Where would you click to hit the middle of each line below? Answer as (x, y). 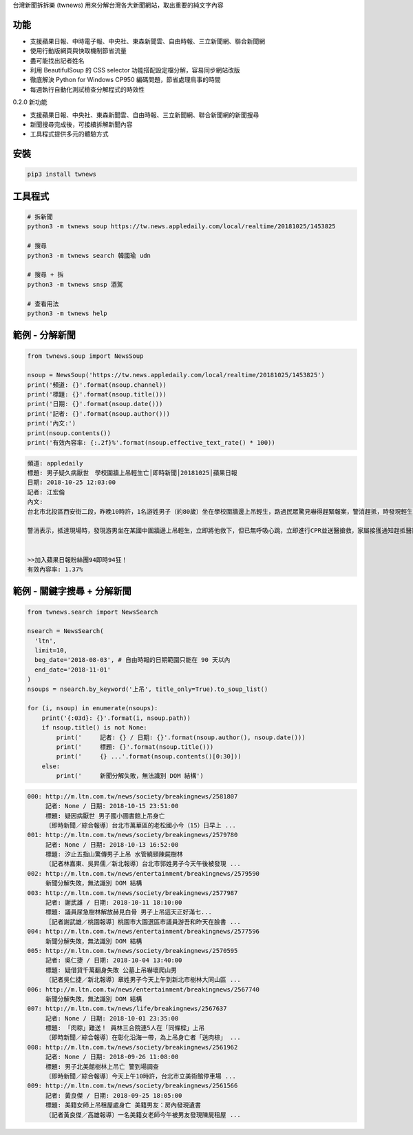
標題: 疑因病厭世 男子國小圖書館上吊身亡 (105, 816)
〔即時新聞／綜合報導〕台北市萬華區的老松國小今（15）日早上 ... (141, 825)
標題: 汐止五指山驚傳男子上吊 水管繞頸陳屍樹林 (114, 854)
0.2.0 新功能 (30, 102)
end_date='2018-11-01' (73, 670)
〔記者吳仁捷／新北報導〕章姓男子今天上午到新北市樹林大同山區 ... (143, 980)
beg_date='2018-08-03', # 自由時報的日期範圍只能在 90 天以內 (133, 660)
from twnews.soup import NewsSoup (85, 356)
